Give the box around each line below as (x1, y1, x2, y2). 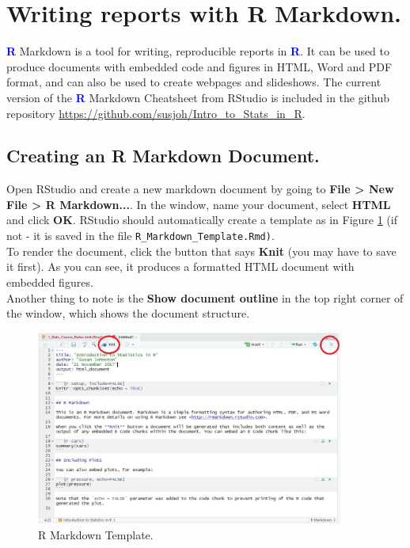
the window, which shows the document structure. (6, 305, 250, 322)
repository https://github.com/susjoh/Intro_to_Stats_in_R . (6, 105, 306, 121)
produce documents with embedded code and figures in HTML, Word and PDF (6, 58, 393, 74)
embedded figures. (6, 273, 93, 290)
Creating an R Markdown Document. (6, 143, 320, 168)
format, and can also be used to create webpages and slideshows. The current (6, 74, 382, 90)
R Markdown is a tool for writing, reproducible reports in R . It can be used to (6, 43, 390, 59)
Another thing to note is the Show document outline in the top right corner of (6, 289, 404, 306)
